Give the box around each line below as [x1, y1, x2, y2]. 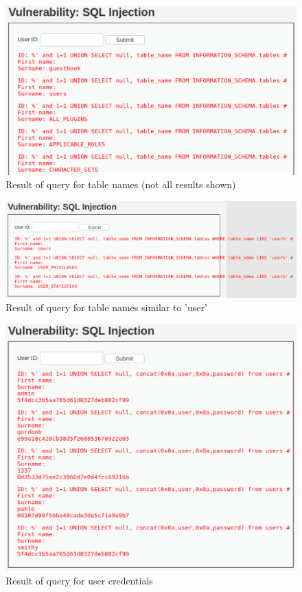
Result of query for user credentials [5, 573, 153, 587]
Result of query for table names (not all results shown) [5, 177, 236, 192]
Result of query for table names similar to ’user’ [5, 300, 207, 315]
